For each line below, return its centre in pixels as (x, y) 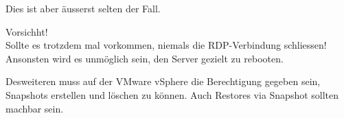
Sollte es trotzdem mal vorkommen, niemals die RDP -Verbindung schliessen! (166, 45)
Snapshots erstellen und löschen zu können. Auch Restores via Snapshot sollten (172, 94)
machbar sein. (35, 108)
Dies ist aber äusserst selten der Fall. (83, 8)
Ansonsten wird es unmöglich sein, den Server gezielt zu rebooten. (145, 58)
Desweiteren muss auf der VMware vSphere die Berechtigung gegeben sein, (163, 81)
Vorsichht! (27, 31)
